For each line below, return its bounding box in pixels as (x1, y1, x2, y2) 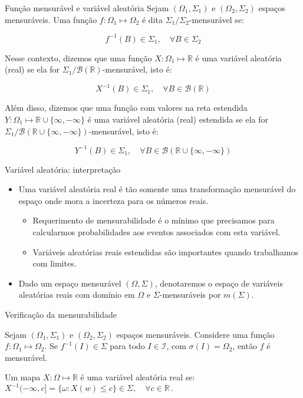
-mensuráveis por (159, 288, 221, 301)
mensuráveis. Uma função (5, 13, 97, 25)
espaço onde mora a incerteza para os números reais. (18, 194, 209, 206)
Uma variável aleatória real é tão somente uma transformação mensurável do (18, 183, 296, 195)
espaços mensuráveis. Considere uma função (116, 328, 275, 340)
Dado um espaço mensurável (18, 277, 121, 289)
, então (232, 340, 257, 352)
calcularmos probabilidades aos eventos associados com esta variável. (32, 226, 281, 238)
